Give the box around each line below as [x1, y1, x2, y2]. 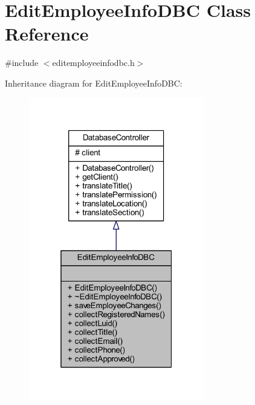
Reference [5, 21, 89, 46]
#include [5, 56, 39, 69]
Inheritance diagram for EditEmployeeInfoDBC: [5, 76, 182, 89]
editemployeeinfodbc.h [52, 56, 135, 69]
